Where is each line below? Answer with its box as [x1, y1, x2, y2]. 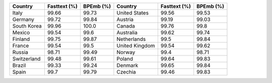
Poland [116, 55, 133, 62]
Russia [12, 49, 29, 55]
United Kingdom [116, 42, 155, 49]
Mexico [12, 29, 30, 36]
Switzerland [12, 55, 41, 62]
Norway [116, 49, 135, 55]
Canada [116, 22, 135, 29]
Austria [116, 16, 133, 22]
